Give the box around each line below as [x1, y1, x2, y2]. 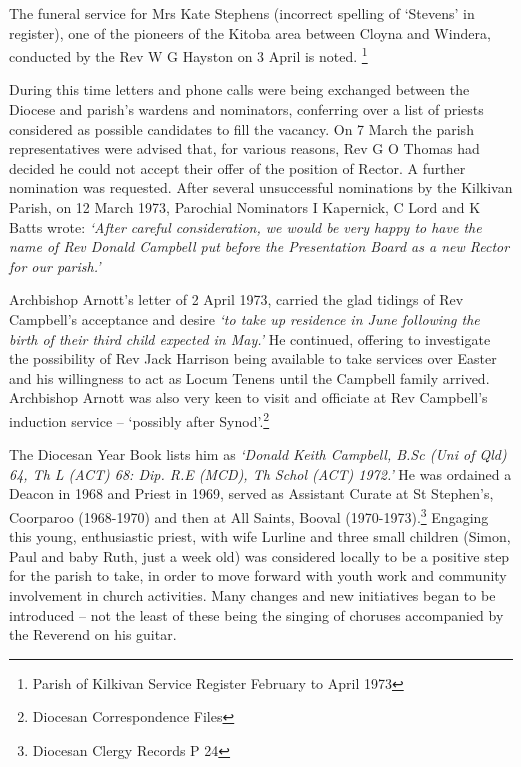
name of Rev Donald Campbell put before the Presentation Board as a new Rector [9, 236, 510, 257]
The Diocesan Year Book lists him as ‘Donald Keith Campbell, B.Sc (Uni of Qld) [9, 444, 507, 465]
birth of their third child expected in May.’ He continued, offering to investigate [9, 328, 491, 349]
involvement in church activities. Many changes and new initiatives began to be [9, 585, 496, 605]
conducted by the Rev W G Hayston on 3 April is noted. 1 [9, 43, 368, 66]
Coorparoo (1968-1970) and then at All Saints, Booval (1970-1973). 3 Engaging [9, 503, 489, 527]
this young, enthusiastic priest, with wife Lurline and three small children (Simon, [9, 526, 511, 547]
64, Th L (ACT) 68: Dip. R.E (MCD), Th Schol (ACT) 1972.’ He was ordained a [9, 463, 512, 484]
